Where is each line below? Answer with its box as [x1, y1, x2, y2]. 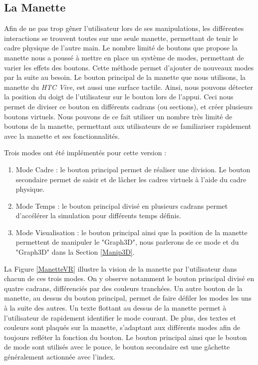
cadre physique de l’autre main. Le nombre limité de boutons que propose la [4, 42, 238, 53]
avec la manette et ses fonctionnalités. [4, 130, 120, 141]
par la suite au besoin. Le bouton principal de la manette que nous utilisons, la [4, 72, 246, 82]
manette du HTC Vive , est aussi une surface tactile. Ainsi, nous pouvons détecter [4, 81, 254, 92]
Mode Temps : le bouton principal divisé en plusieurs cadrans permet [15, 200, 228, 211]
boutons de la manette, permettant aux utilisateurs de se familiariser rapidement [4, 121, 252, 131]
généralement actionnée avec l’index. [4, 352, 115, 362]
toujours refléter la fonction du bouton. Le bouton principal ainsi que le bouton [4, 332, 247, 342]
